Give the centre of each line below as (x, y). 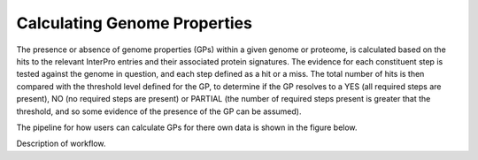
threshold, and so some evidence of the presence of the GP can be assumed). (159, 111)
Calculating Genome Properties (134, 23)
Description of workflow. (61, 144)
